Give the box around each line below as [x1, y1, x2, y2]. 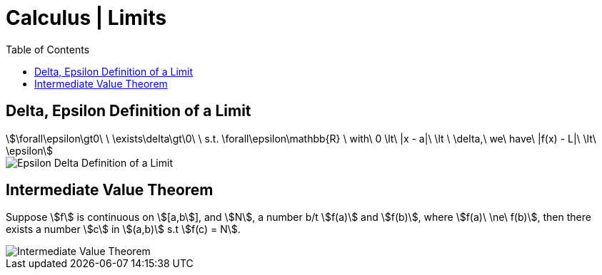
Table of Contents [6, 43, 90, 56]
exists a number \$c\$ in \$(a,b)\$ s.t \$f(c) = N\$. [6, 223, 241, 236]
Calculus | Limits [6, 6, 167, 30]
